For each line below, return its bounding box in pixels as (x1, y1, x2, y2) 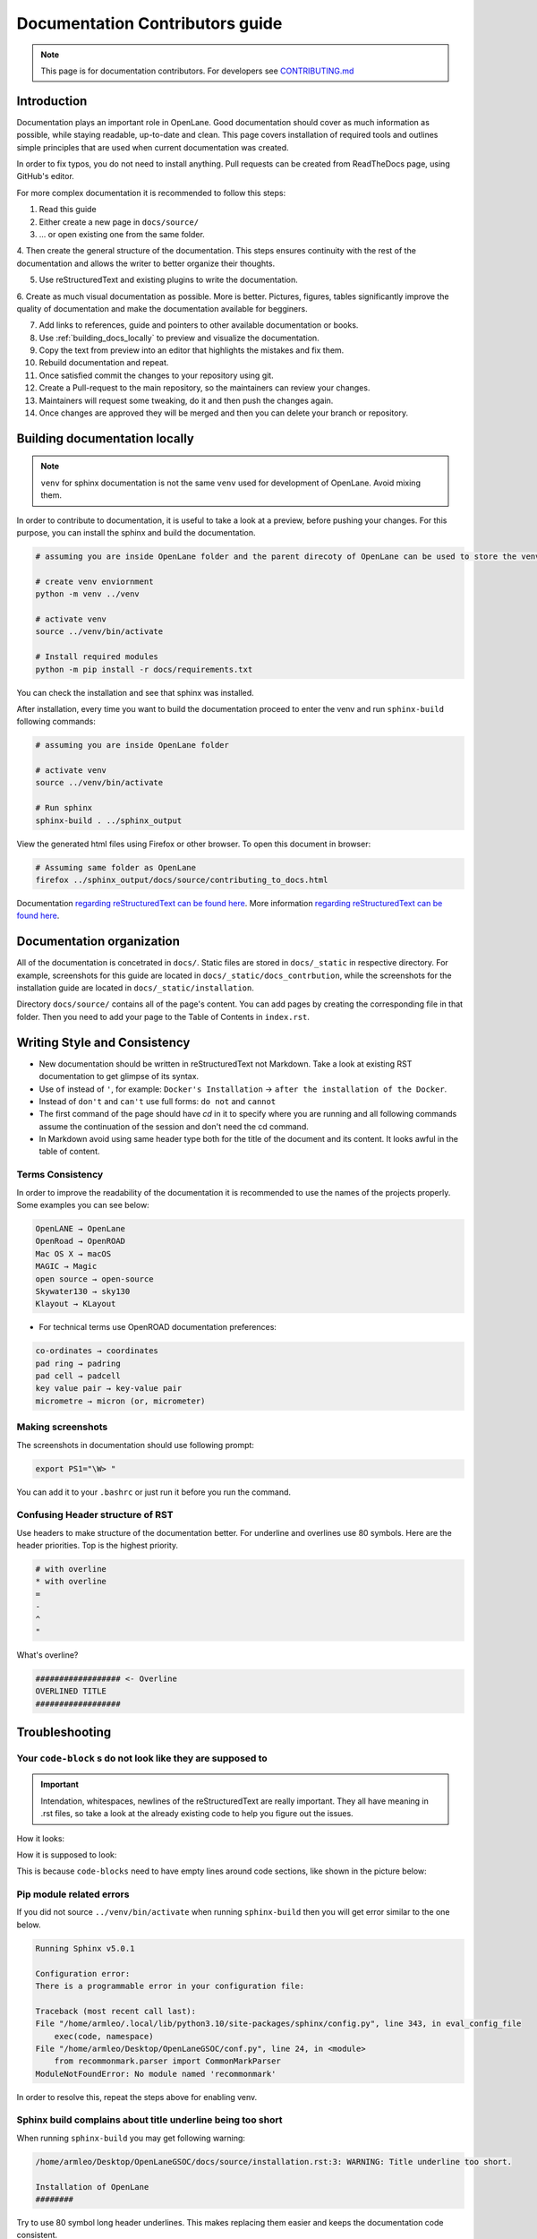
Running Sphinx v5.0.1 (35, 1943, 135, 1953)
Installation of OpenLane (35, 2182, 149, 2192)
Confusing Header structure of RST (16, 1509, 174, 1522)
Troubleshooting (16, 1725, 112, 1740)
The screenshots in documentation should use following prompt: (16, 1439, 255, 1450)
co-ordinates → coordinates (35, 1346, 158, 1356)
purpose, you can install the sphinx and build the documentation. (16, 528, 256, 538)
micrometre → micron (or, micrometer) (35, 1395, 206, 1406)
